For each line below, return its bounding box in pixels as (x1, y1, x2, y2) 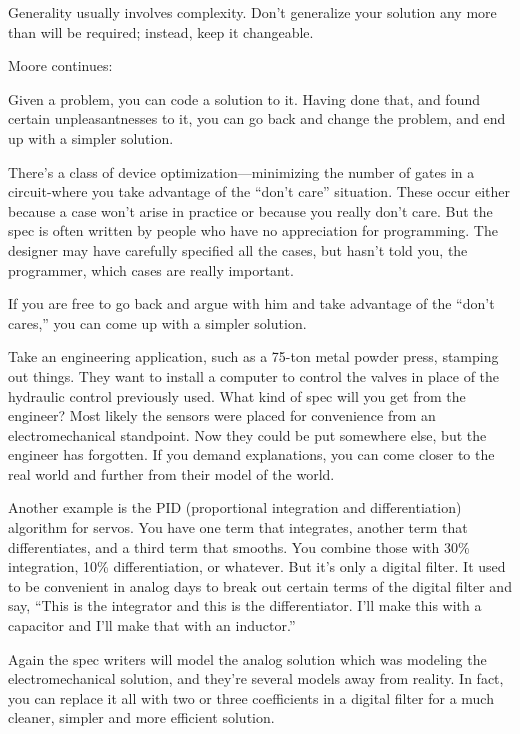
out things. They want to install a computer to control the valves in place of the (8, 365, 500, 386)
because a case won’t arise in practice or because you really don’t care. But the (8, 200, 493, 221)
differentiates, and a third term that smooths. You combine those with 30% (8, 536, 470, 557)
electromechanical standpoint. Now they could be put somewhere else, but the (8, 424, 487, 445)
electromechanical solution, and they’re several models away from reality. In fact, (8, 668, 504, 689)
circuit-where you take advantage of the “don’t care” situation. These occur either (8, 181, 510, 202)
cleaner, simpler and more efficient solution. (8, 707, 275, 728)
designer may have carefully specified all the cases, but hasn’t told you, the (8, 239, 468, 260)
